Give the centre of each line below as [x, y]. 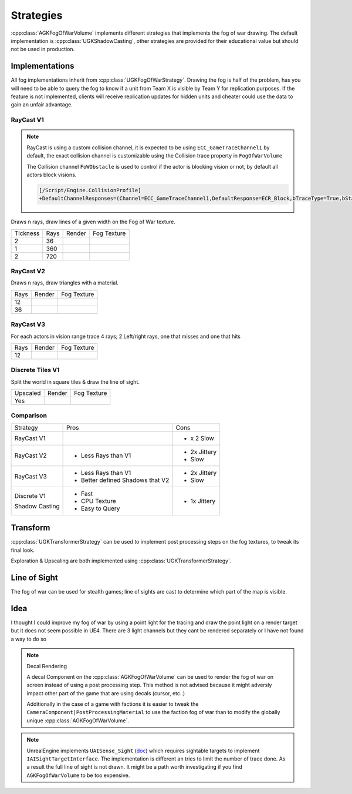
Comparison [29, 416]
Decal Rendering [47, 666]
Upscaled [28, 393]
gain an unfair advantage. [42, 105]
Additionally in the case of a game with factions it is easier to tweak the [113, 704]
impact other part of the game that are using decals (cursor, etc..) [106, 693]
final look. [23, 550]
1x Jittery [203, 501]
